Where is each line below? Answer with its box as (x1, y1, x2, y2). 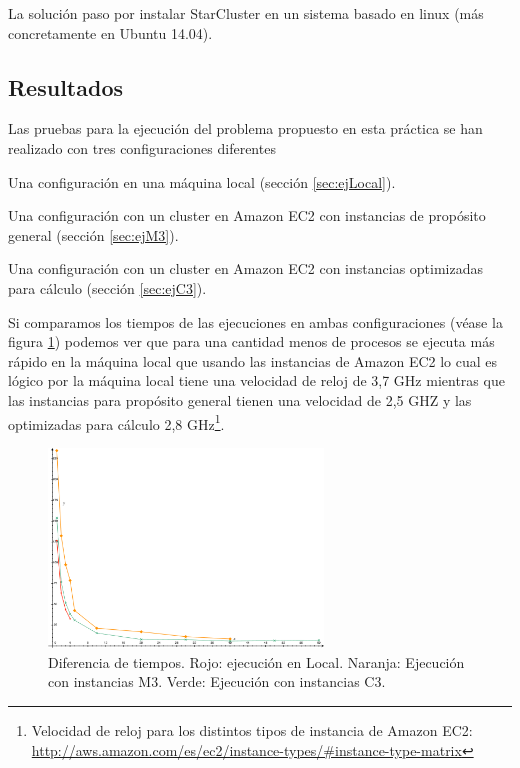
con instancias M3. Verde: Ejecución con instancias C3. (48, 671, 386, 692)
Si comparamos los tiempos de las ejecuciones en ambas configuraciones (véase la (8, 311, 503, 332)
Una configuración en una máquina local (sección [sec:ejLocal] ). (8, 171, 396, 192)
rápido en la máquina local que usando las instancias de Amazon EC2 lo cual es (8, 350, 498, 371)
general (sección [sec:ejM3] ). (8, 224, 179, 245)
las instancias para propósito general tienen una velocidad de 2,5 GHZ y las (8, 389, 472, 410)
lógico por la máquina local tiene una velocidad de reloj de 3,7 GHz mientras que (8, 370, 505, 391)
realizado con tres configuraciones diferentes (8, 137, 276, 158)
